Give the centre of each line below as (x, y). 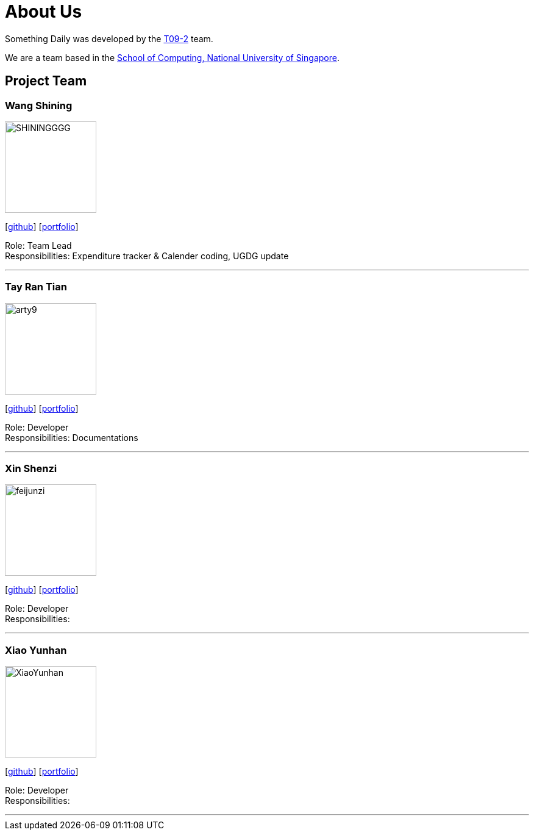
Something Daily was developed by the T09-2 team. (109, 38)
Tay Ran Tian (36, 287)
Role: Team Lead (38, 245)
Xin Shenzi (31, 469)
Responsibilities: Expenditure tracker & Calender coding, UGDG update (147, 256)
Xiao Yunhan (36, 650)
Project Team (46, 81)
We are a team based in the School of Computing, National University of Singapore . (173, 57)
